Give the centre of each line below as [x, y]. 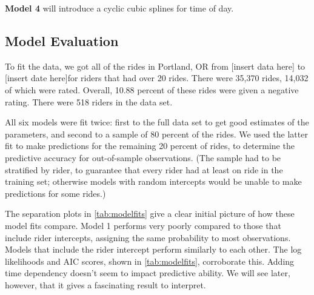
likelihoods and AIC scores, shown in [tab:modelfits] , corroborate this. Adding [150, 261]
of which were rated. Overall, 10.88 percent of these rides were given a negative [152, 89]
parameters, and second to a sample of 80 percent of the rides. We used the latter [156, 134]
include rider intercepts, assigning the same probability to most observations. [148, 237]
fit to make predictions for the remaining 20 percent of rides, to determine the [150, 146]
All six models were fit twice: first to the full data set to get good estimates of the [157, 122]
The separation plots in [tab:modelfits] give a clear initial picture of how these [150, 214]
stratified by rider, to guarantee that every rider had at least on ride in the [144, 169]
